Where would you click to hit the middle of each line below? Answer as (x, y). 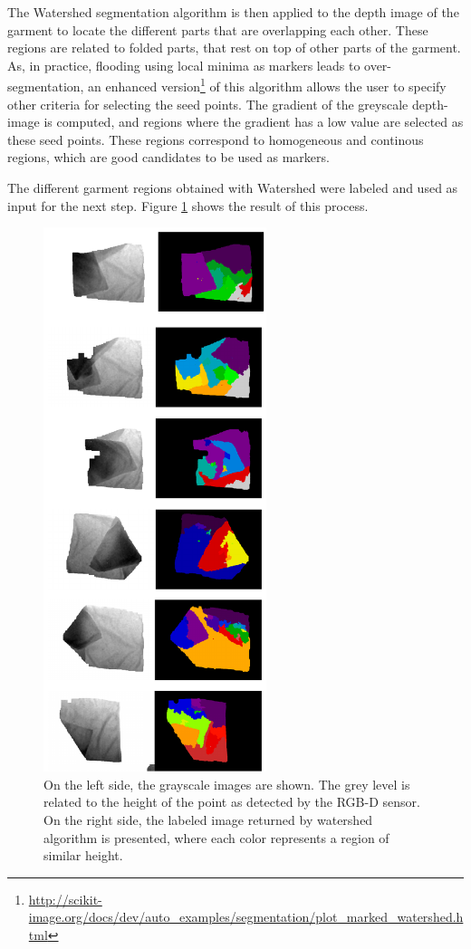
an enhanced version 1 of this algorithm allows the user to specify (267, 85)
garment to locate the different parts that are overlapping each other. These (218, 29)
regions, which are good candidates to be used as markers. (168, 157)
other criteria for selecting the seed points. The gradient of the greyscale (208, 104)
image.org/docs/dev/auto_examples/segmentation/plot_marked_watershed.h (246, 917)
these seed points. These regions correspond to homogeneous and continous (216, 139)
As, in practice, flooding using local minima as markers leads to (184, 65)
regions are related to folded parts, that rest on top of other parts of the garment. (234, 48)
